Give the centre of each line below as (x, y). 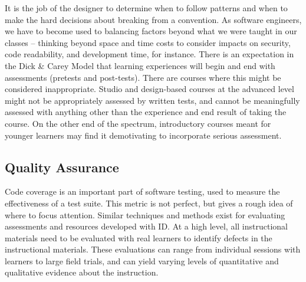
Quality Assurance (62, 167)
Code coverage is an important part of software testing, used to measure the (142, 191)
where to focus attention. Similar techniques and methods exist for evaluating (145, 214)
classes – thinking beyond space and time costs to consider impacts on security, (148, 42)
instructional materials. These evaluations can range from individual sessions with (153, 249)
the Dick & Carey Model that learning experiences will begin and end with (140, 65)
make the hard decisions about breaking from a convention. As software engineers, (153, 19)
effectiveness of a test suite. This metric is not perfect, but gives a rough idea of (149, 203)
